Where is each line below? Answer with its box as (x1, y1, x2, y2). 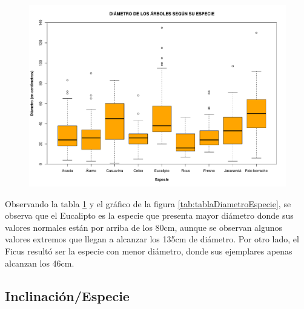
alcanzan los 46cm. (5, 256, 74, 269)
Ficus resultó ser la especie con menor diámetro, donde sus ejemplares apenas (5, 245, 292, 257)
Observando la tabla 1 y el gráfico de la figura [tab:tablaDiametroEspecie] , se (5, 197, 291, 210)
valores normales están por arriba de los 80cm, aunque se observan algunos (5, 221, 283, 233)
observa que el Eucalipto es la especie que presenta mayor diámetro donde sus (5, 209, 294, 222)
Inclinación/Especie (5, 286, 130, 305)
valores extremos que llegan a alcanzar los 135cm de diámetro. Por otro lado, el (5, 233, 299, 245)
